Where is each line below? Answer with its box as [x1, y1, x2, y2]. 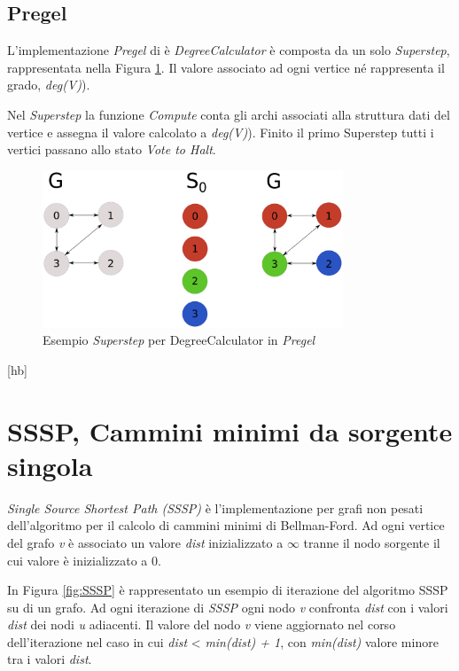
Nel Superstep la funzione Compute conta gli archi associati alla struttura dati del [7, 105, 450, 123]
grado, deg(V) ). [7, 75, 90, 94]
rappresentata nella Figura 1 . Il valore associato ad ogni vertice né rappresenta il [7, 58, 445, 76]
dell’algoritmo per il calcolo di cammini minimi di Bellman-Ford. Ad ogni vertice [7, 516, 445, 534]
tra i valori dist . [7, 650, 92, 668]
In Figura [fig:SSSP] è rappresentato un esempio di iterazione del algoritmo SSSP [7, 581, 448, 599]
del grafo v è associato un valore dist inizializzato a [7, 533, 284, 551]
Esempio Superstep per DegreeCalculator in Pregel [43, 331, 315, 349]
